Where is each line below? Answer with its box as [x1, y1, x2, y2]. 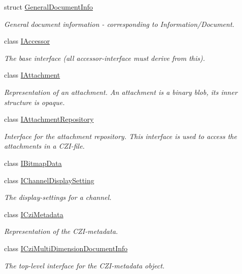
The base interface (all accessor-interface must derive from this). [4, 52, 205, 63]
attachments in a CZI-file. [4, 141, 85, 151]
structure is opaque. [4, 96, 65, 107]
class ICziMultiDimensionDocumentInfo [4, 243, 128, 253]
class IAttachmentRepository [4, 114, 94, 124]
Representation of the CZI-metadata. [4, 226, 118, 236]
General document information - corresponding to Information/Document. [4, 18, 234, 29]
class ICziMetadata [4, 209, 63, 219]
